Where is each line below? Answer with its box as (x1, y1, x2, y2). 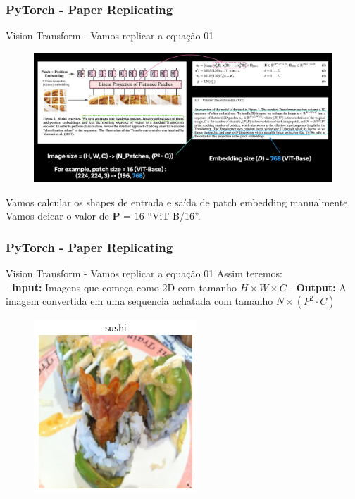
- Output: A (289, 279, 347, 294)
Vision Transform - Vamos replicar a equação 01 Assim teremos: (6, 266, 283, 281)
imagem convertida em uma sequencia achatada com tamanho (6, 293, 273, 308)
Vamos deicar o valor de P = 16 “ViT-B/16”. (6, 208, 201, 223)
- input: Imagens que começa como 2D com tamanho (6, 279, 237, 294)
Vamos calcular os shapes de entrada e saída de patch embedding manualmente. (6, 194, 351, 209)
